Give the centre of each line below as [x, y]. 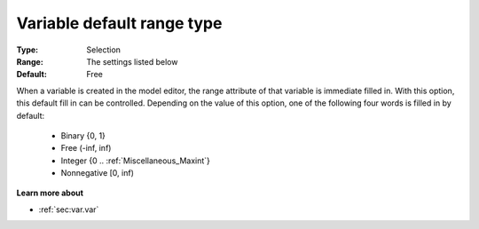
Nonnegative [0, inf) [98, 173]
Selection [104, 50]
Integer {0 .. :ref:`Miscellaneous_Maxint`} [135, 161]
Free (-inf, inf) [86, 148]
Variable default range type [119, 23]
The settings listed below [132, 61]
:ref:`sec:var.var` [69, 209]
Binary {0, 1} [83, 135]
